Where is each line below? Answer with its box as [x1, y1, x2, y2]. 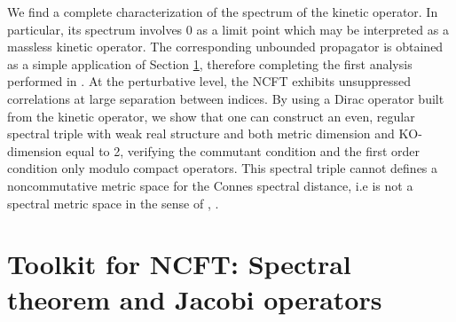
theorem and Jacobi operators [7, 280, 382, 317]
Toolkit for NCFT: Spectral [7, 246, 351, 282]
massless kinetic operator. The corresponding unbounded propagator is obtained [7, 37, 444, 56]
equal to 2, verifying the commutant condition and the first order [66, 141, 421, 160]
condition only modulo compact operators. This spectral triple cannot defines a [7, 159, 438, 177]
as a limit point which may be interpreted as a [196, 20, 449, 38]
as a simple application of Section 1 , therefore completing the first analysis [7, 54, 413, 73]
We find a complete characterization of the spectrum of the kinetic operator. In [7, 3, 438, 20]
